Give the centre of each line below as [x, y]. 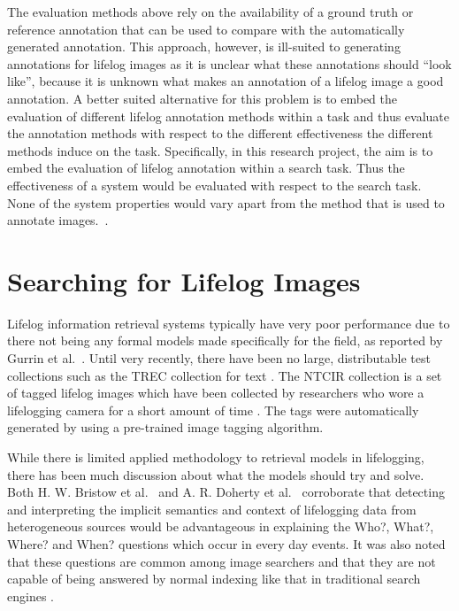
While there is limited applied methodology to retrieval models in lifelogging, [216, 457]
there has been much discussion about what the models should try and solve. [216, 474]
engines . [31, 596]
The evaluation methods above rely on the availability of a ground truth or [210, 12]
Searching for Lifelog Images [184, 280]
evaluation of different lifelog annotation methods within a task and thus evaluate [229, 116]
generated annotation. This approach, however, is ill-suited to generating [204, 46]
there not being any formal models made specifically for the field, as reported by [225, 340]
